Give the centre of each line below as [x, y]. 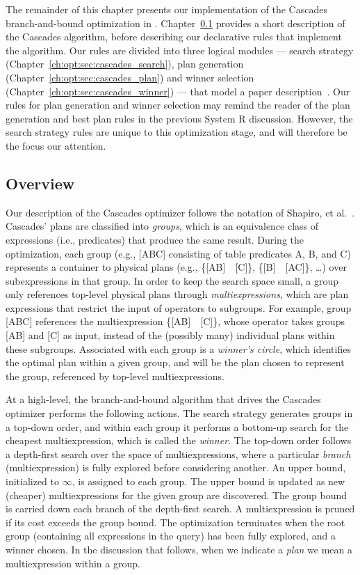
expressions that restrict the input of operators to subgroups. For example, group [179, 307]
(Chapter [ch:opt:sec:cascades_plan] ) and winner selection [130, 77]
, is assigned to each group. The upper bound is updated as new [208, 481]
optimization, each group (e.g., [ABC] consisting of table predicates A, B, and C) [178, 253]
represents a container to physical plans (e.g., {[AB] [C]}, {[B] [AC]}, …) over [176, 267]
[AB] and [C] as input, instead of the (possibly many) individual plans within [170, 335]
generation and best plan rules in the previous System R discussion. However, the [179, 118]
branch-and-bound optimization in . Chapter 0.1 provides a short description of [175, 23]
